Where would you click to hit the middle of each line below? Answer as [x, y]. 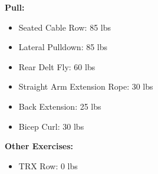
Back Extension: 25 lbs [60, 106]
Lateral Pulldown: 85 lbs [63, 47]
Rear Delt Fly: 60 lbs [57, 66]
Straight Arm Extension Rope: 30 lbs [86, 86]
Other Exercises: [39, 146]
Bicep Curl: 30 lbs [51, 126]
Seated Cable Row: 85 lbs [65, 27]
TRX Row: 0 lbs [48, 165]
